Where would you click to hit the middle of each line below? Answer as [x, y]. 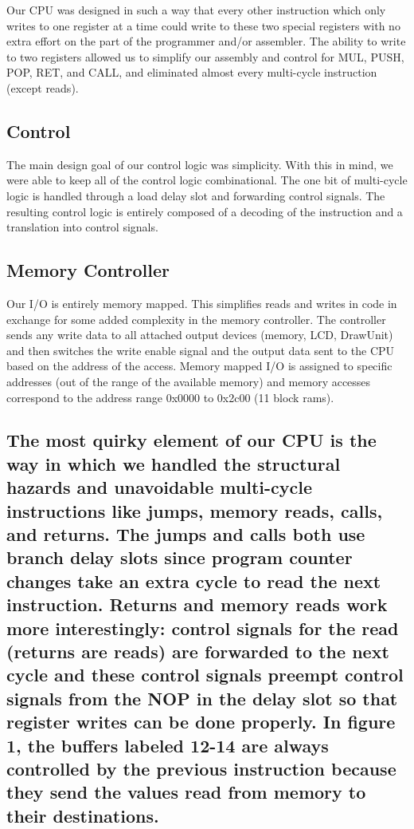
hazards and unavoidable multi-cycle [160, 487]
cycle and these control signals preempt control [205, 675]
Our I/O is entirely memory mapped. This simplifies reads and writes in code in [202, 303]
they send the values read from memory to [186, 792]
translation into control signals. [82, 227]
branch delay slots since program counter [180, 557]
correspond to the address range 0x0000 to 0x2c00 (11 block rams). [170, 397]
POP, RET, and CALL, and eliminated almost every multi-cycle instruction [192, 72]
